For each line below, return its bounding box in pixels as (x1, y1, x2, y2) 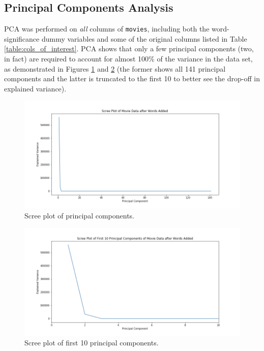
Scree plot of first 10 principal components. (24, 337, 159, 348)
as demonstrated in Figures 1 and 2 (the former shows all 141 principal (4, 63, 226, 74)
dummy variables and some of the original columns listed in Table (41, 33, 247, 44)
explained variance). (4, 83, 67, 93)
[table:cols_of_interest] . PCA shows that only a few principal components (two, (4, 43, 254, 54)
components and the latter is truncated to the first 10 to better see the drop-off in (4, 73, 260, 84)
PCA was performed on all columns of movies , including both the (4, 23, 210, 34)
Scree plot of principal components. (24, 210, 135, 221)
